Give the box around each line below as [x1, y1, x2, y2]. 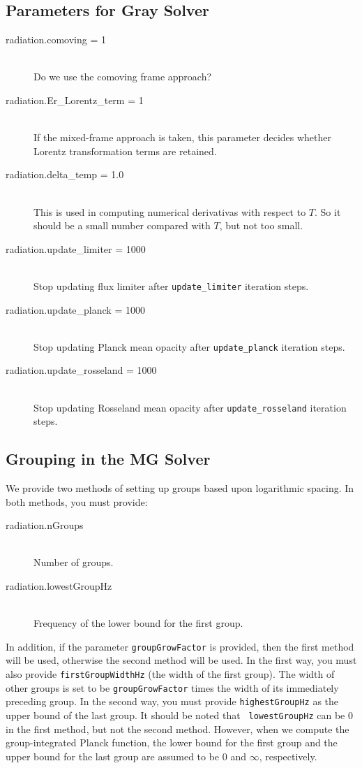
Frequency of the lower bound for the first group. [33, 616, 243, 630]
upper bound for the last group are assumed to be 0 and [6, 748, 246, 763]
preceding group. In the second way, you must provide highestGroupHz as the [6, 694, 339, 709]
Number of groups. [33, 555, 114, 570]
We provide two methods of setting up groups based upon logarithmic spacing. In [6, 481, 354, 495]
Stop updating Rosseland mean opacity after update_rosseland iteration [33, 400, 347, 414]
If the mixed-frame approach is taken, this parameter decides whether [33, 130, 332, 145]
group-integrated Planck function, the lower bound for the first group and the [6, 735, 338, 750]
